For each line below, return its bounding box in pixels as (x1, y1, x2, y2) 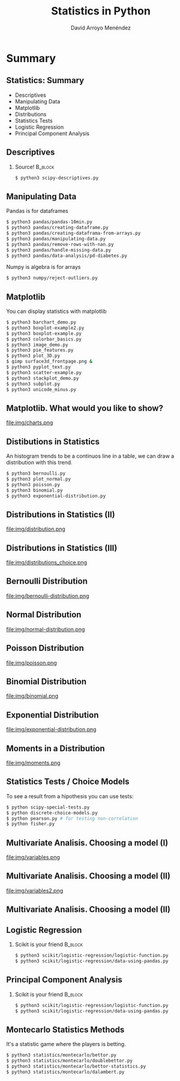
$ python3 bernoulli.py (6, 470, 66, 476)
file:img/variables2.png (6, 887, 64, 894)
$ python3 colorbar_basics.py (6, 336, 82, 342)
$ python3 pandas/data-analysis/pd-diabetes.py (6, 253, 128, 259)
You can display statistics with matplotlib (6, 308, 107, 315)
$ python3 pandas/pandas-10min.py (6, 219, 93, 225)
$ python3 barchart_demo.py (6, 319, 77, 325)
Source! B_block (14, 163, 55, 170)
